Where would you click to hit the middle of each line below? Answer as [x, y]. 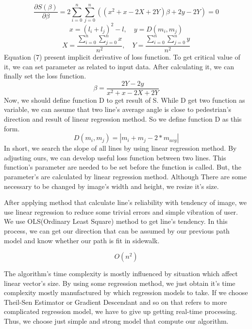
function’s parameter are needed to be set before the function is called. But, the [123, 167]
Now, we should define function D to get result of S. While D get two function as [125, 100]
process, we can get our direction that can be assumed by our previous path [117, 230]
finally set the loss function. [45, 76]
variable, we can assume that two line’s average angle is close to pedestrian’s [118, 109]
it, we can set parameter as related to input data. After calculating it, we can [119, 66]
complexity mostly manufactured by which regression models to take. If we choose [126, 292]
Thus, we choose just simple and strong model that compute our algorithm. [116, 321]
